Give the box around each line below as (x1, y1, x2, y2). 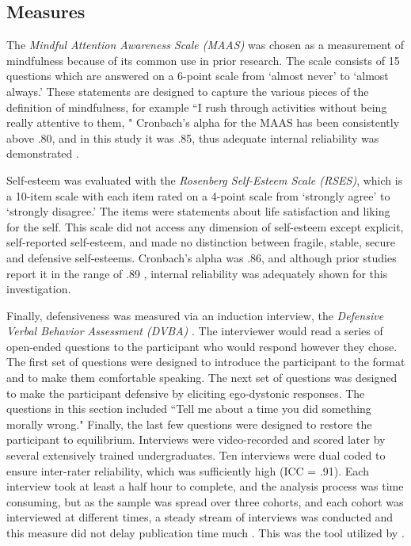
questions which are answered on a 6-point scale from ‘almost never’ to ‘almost (6, 67, 389, 84)
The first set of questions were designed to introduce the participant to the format (6, 353, 405, 370)
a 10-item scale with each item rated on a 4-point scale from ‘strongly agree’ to (6, 187, 390, 204)
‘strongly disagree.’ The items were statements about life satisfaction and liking (6, 203, 390, 220)
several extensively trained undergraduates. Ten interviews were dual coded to (6, 447, 386, 464)
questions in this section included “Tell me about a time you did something (6, 400, 371, 417)
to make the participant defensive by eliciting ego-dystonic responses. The (6, 384, 365, 401)
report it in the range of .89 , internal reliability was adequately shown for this (6, 265, 388, 281)
